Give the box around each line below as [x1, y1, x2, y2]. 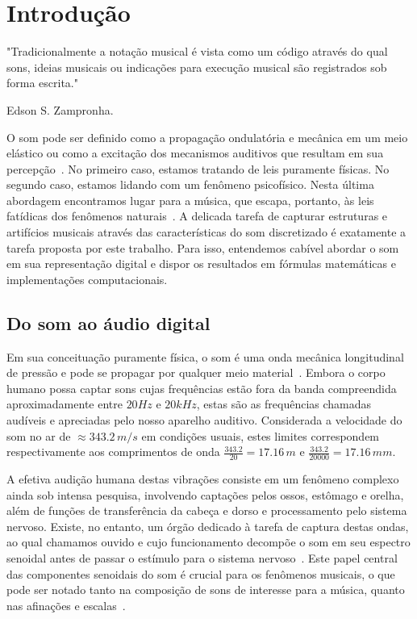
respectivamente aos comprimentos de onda [6, 443, 220, 460]
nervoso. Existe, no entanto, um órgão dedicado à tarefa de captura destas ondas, [6, 517, 409, 534]
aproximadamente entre [6, 395, 123, 412]
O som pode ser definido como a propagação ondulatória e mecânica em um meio [6, 128, 408, 145]
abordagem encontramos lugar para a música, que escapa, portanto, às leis [6, 191, 374, 208]
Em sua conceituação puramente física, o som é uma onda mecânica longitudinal [6, 348, 404, 365]
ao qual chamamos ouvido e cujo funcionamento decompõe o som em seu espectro [6, 533, 411, 550]
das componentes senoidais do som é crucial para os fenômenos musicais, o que [6, 565, 395, 582]
